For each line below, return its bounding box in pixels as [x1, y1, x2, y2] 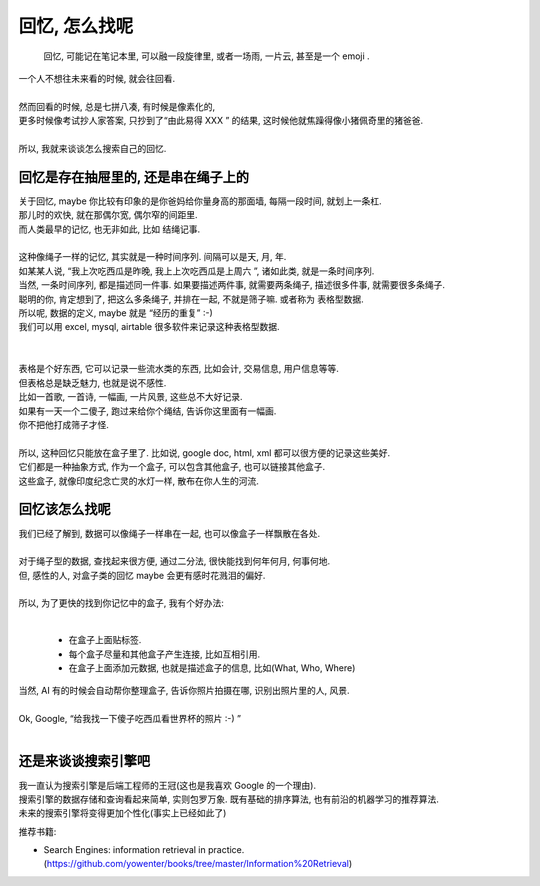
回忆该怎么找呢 [18, 501, 111, 518]
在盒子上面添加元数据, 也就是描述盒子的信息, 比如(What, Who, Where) [68, 662, 356, 674]
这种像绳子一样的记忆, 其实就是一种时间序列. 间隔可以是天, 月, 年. [18, 251, 287, 263]
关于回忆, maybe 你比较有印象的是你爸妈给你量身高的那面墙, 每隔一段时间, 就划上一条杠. [18, 195, 382, 207]
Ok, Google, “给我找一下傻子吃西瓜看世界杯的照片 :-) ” [18, 713, 242, 725]
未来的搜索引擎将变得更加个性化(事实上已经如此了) [18, 807, 227, 819]
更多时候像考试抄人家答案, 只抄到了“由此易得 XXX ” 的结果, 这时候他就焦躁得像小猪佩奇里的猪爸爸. [18, 115, 424, 127]
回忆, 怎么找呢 [18, 15, 134, 37]
